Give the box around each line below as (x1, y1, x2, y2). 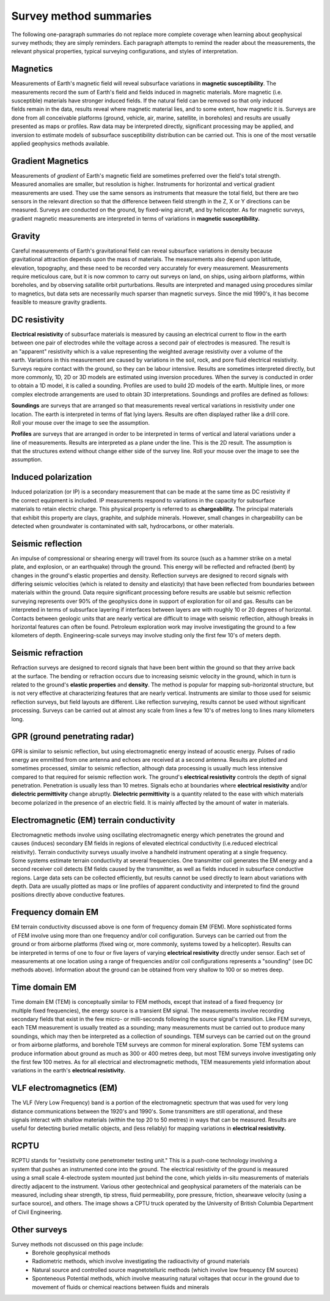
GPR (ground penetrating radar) (11, 731, 134, 742)
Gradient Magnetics (11, 156, 89, 166)
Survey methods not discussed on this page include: (11, 1240, 144, 1248)
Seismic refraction (11, 648, 83, 658)
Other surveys (11, 1224, 67, 1235)
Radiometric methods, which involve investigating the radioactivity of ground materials (32, 1257, 250, 1265)
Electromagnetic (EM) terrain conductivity (11, 815, 175, 825)
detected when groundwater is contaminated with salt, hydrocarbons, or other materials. (11, 522, 235, 529)
